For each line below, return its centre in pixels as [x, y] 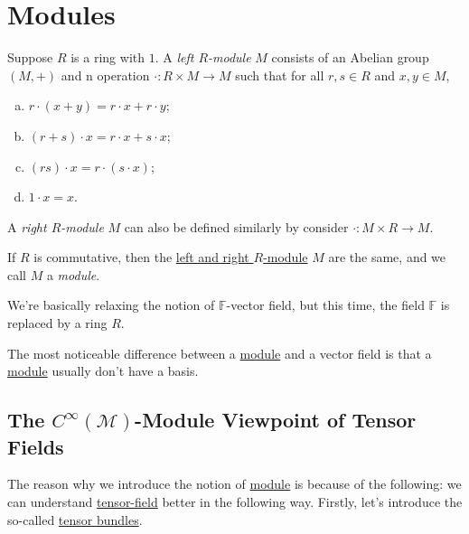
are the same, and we [387, 257]
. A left [174, 57]
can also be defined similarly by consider [236, 226]
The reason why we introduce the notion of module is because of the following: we [234, 484]
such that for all [280, 75]
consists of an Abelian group [350, 57]
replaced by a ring [57, 323]
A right [27, 226]
